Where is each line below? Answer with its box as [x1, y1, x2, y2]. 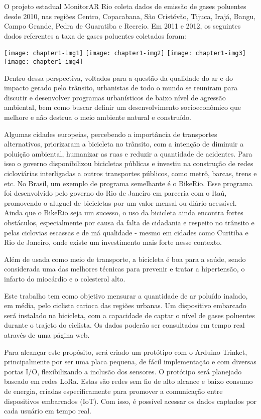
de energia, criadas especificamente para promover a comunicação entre [4, 385, 223, 396]
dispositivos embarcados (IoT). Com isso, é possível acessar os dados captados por [4, 395, 257, 406]
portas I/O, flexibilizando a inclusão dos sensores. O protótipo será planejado [4, 366, 242, 376]
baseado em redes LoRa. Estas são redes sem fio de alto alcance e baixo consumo [4, 376, 253, 386]
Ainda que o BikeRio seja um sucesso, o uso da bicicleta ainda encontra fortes [4, 207, 243, 218]
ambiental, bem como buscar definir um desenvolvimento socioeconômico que [4, 102, 241, 112]
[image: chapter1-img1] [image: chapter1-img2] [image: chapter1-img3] [4, 50, 246, 57]
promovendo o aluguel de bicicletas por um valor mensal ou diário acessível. [4, 197, 237, 208]
